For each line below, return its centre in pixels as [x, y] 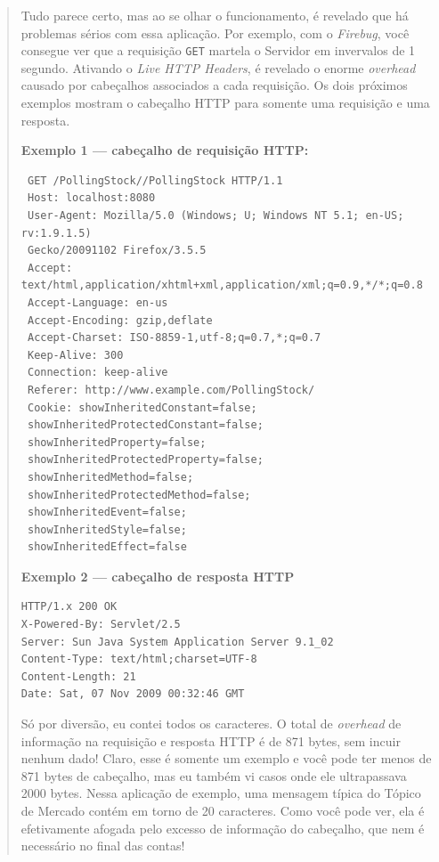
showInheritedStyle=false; [107, 529]
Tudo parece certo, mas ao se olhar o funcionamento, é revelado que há [215, 15]
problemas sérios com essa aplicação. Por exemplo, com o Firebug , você [215, 33]
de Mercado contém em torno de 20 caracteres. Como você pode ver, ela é [223, 810]
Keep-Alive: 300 [75, 355]
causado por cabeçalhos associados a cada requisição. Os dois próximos [214, 85]
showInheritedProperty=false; [117, 442]
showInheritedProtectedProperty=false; [145, 460]
